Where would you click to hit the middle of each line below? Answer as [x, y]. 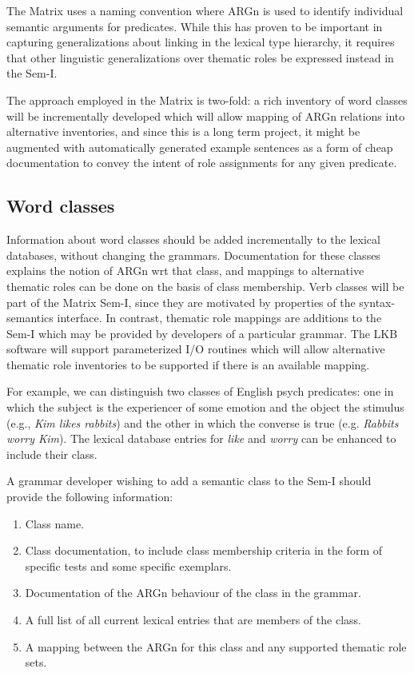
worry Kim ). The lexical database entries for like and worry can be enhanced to [201, 438]
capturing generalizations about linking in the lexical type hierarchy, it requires [201, 42]
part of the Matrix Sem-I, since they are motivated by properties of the [181, 302]
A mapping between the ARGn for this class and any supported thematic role [216, 646]
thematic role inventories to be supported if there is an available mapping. [188, 364]
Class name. [55, 523]
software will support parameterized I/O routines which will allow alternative [196, 349]
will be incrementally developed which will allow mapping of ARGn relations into [206, 115]
